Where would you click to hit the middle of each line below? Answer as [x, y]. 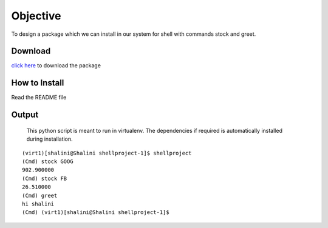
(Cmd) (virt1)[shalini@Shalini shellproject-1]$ [96, 213]
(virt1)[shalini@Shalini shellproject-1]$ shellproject [107, 153]
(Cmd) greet [40, 195]
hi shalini [38, 204]
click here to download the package [56, 65]
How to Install [38, 83]
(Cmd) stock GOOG [48, 161]
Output [25, 115]
